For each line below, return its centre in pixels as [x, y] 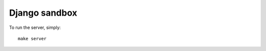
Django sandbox [43, 13]
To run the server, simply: [35, 27]
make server [32, 38]
